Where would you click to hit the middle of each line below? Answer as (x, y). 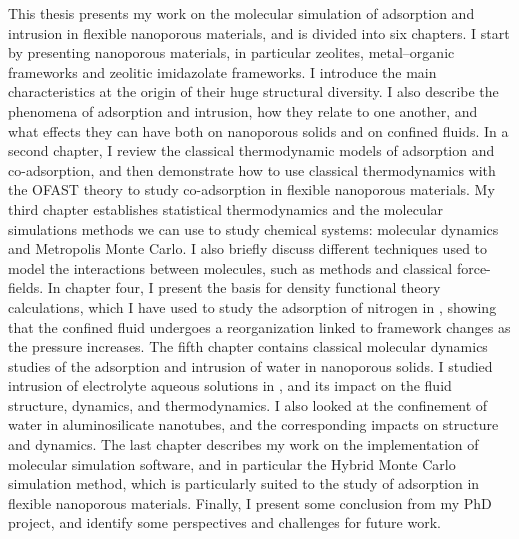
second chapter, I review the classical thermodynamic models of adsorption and (251, 150)
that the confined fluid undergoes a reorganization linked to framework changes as (259, 326)
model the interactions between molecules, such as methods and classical (230, 267)
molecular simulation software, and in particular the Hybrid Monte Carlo (232, 463)
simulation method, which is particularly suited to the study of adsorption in (244, 483)
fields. (26, 287)
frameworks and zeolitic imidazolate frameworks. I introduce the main (222, 71)
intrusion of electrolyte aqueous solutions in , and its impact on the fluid (230, 385)
